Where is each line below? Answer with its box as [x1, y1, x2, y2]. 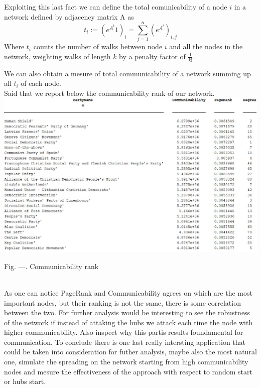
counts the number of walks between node [33, 41, 163, 52]
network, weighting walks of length [4, 51, 111, 61]
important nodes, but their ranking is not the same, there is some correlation [4, 297, 241, 308]
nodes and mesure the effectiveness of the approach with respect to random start [4, 366, 252, 376]
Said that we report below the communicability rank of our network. [4, 87, 215, 98]
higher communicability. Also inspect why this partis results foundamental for [4, 327, 243, 337]
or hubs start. [4, 376, 46, 386]
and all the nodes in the [169, 41, 243, 52]
